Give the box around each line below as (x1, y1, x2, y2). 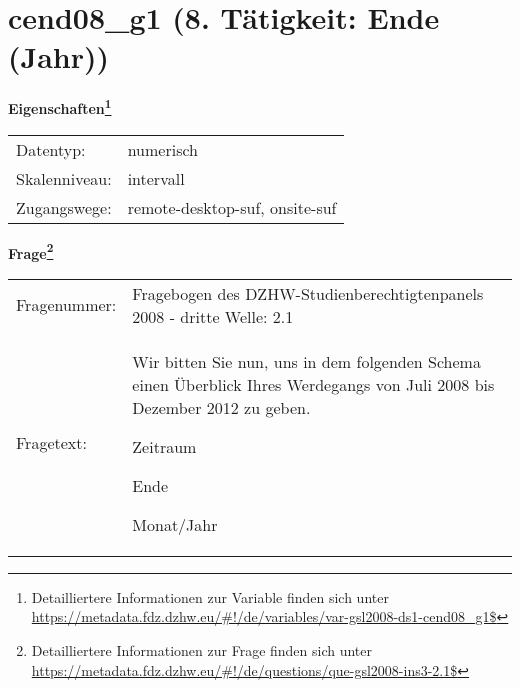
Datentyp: (16, 137, 86, 161)
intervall (127, 166, 185, 190)
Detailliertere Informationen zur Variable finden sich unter (31, 586, 389, 607)
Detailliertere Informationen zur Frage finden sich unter (31, 640, 373, 660)
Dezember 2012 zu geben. (132, 395, 311, 419)
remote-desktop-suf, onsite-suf (127, 195, 337, 219)
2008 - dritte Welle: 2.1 (132, 304, 294, 328)
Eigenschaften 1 (8, 95, 112, 118)
